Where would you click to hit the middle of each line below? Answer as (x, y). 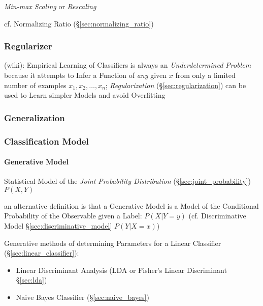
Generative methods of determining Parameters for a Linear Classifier (113, 243)
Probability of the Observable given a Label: (73, 216)
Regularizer (28, 46)
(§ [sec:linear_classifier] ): (42, 253)
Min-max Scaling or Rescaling (50, 6)
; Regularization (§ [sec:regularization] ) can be (176, 85)
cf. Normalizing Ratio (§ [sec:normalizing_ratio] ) (79, 23)
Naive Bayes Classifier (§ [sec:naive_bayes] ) (83, 297)
